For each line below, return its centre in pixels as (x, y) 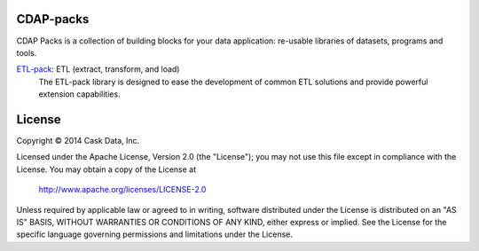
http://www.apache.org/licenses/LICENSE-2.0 (122, 190)
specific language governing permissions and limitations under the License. (154, 234)
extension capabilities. (79, 94)
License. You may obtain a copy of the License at (106, 169)
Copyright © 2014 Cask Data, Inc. (78, 140)
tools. (27, 52)
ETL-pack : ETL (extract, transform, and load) (98, 69)
